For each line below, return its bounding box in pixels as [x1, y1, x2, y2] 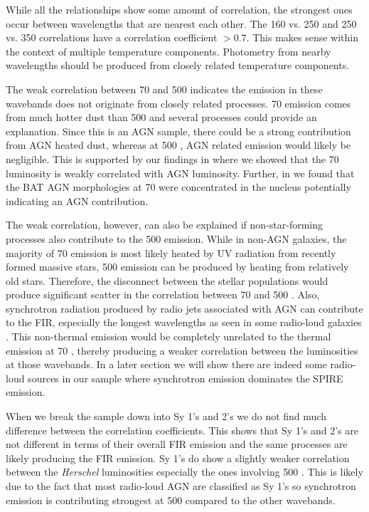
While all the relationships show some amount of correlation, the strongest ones [6, 2, 353, 16]
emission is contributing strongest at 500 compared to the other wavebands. [6, 492, 336, 507]
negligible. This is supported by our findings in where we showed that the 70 [6, 151, 339, 166]
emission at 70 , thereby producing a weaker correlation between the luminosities [6, 343, 358, 357]
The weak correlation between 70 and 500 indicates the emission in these [6, 81, 323, 96]
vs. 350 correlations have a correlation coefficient [6, 30, 218, 45]
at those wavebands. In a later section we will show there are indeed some [6, 357, 327, 372]
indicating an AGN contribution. [6, 193, 149, 208]
